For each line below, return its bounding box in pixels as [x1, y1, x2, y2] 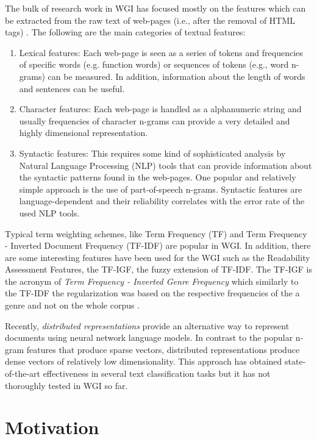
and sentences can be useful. [19, 82, 125, 95]
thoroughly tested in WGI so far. [5, 379, 128, 391]
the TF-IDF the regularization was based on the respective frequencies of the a [5, 287, 300, 299]
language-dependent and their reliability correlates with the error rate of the [19, 195, 305, 207]
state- [285, 355, 306, 368]
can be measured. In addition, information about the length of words [48, 70, 305, 82]
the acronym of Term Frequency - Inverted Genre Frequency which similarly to [5, 274, 299, 287]
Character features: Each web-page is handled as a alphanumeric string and [19, 102, 302, 115]
